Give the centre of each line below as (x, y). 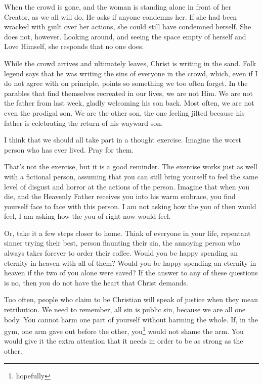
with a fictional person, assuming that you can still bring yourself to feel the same (131, 176)
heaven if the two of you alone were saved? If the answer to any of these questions (131, 273)
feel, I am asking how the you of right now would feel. (87, 216)
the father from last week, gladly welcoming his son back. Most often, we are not (129, 103)
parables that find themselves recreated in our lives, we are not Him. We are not (129, 93)
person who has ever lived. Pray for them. (69, 149)
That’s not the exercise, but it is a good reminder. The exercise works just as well (131, 166)
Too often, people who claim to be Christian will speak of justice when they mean (131, 299)
